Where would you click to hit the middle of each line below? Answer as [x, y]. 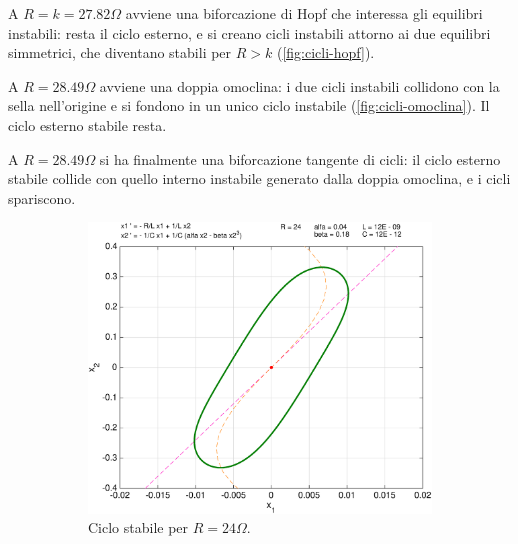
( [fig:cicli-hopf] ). [325, 52]
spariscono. [42, 197]
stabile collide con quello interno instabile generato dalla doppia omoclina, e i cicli [259, 178]
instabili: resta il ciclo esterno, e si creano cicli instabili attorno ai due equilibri [249, 32]
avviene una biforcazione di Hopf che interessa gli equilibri [304, 13]
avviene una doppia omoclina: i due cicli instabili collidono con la [299, 85]
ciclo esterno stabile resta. [87, 124]
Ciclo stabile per [138, 527]
